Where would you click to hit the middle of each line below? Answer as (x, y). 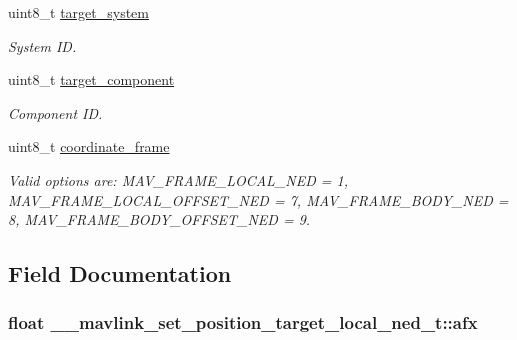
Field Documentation (120, 273)
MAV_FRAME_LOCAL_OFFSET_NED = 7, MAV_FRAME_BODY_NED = (258, 199)
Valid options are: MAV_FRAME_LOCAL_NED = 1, (178, 179)
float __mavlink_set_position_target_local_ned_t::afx (243, 322)
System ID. (42, 45)
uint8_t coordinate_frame (89, 146)
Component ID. (55, 112)
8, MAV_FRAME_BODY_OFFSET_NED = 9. (159, 219)
